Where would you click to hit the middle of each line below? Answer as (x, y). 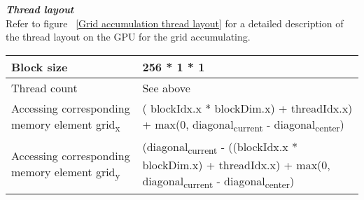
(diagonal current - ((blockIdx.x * (220, 148)
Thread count (44, 87)
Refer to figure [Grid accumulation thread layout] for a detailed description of (175, 23)
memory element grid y (66, 173)
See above (166, 87)
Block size (40, 66)
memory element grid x (66, 125)
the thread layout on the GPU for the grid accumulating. (128, 37)
